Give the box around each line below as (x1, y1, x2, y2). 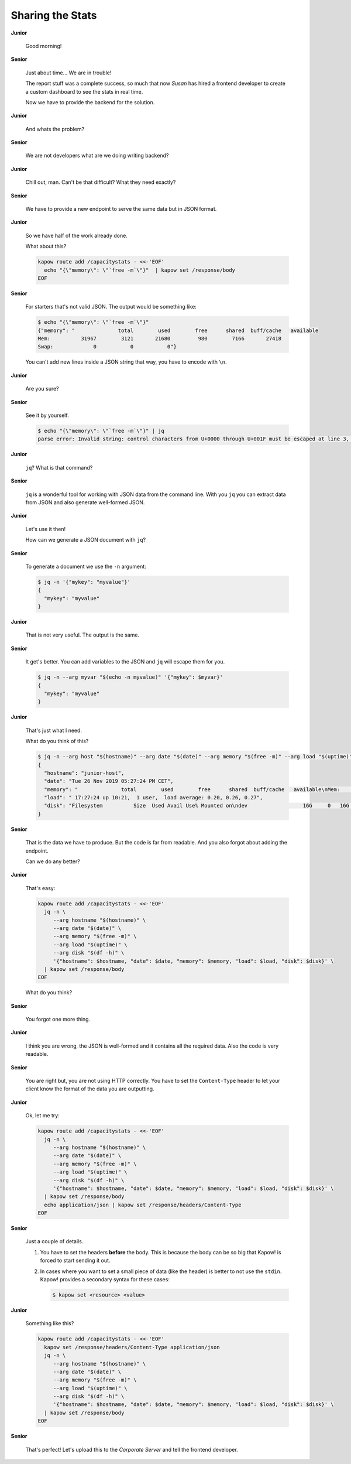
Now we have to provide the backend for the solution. (25, 98, 155, 105)
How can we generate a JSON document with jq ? (25, 536, 146, 543)
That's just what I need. (25, 727, 82, 734)
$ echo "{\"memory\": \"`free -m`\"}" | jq (37, 427, 165, 435)
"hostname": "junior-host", (44, 769, 125, 776)
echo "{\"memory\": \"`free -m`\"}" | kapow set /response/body (44, 266, 236, 273)
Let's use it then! (25, 525, 66, 532)
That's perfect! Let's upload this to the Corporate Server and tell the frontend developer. (25, 1446, 238, 1453)
